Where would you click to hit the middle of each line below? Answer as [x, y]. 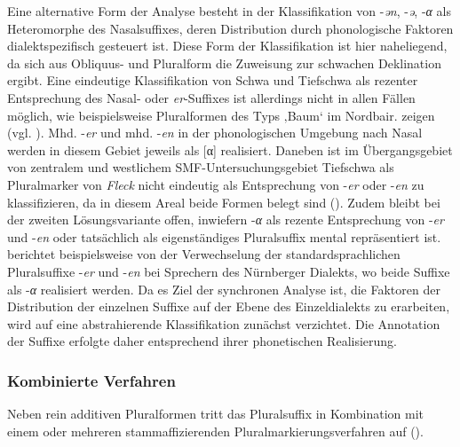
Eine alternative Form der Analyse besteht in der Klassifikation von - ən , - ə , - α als [230, 11]
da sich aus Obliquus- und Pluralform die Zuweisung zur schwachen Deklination [224, 63]
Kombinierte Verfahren [91, 380]
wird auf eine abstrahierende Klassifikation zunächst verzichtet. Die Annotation [224, 323]
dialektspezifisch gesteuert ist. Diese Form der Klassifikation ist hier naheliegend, [227, 46]
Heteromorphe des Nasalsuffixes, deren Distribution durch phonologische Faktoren [230, 28]
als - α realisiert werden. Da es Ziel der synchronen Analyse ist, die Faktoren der [224, 289]
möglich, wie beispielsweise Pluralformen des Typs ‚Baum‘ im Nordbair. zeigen [221, 115]
